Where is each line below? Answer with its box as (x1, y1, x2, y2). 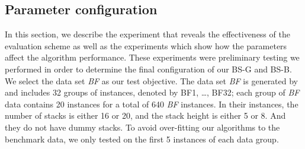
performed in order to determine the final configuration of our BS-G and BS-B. (5, 62, 292, 75)
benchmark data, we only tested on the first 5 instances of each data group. (5, 132, 279, 145)
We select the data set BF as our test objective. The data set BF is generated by (5, 74, 298, 87)
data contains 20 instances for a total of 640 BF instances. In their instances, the (5, 97, 298, 110)
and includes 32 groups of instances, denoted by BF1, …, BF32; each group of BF (5, 86, 300, 99)
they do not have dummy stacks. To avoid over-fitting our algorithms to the (5, 121, 280, 133)
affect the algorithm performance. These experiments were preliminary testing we (5, 51, 300, 64)
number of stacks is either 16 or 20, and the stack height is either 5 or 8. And (5, 109, 286, 122)
